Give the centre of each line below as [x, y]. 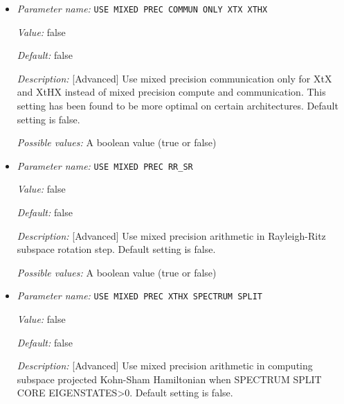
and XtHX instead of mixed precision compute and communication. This [171, 92]
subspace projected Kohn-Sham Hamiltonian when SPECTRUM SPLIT [169, 379]
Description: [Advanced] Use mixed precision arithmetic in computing [165, 366]
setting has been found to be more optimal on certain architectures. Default [178, 106]
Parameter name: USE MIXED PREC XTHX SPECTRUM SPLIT [139, 296]
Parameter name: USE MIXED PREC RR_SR [105, 165]
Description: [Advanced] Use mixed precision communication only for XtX [174, 78]
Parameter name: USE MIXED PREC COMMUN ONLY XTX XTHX [142, 8]
